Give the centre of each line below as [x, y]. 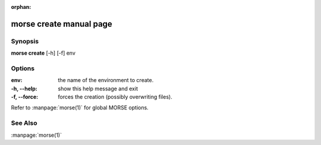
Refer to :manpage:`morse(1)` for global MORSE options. [80, 108]
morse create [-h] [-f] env [43, 53]
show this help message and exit [98, 89]
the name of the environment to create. [106, 80]
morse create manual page [62, 24]
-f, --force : [25, 97]
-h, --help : [24, 89]
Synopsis [25, 41]
